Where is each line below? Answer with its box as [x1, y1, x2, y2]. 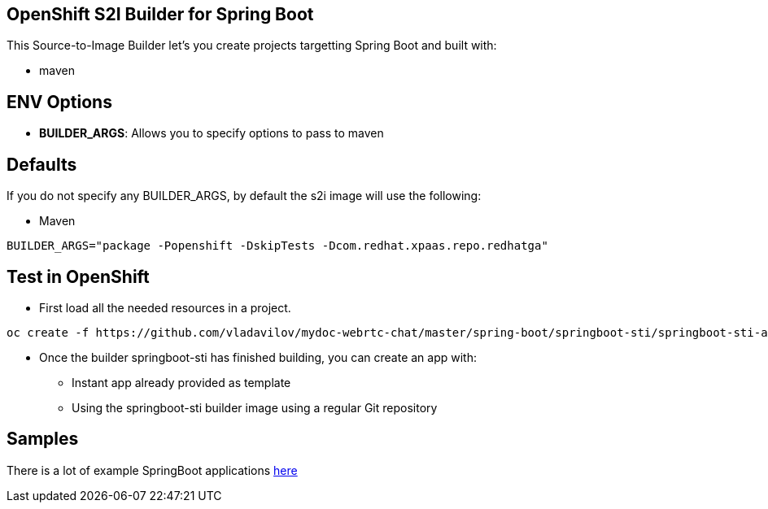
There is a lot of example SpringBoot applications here [7, 463, 298, 477]
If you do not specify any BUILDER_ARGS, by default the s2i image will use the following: [7, 189, 482, 203]
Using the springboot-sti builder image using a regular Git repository [72, 400, 438, 415]
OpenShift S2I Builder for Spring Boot [7, 4, 314, 24]
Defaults [7, 154, 77, 175]
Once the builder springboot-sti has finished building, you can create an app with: [39, 350, 477, 364]
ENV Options [7, 91, 112, 112]
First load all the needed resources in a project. [39, 300, 291, 315]
